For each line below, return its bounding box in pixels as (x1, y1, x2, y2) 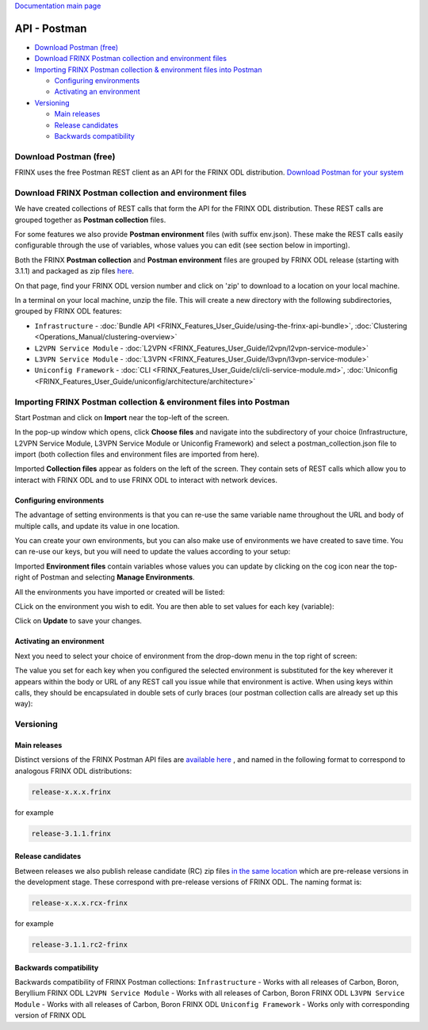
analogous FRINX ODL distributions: (14, 766, 132, 775)
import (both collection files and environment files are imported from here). (14, 450, 260, 459)
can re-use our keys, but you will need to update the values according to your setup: (14, 547, 291, 557)
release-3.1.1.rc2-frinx (31, 940, 128, 949)
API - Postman (14, 21, 87, 35)
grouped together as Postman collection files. (14, 215, 166, 224)
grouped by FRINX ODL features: (14, 306, 122, 316)
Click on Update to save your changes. (14, 616, 143, 626)
